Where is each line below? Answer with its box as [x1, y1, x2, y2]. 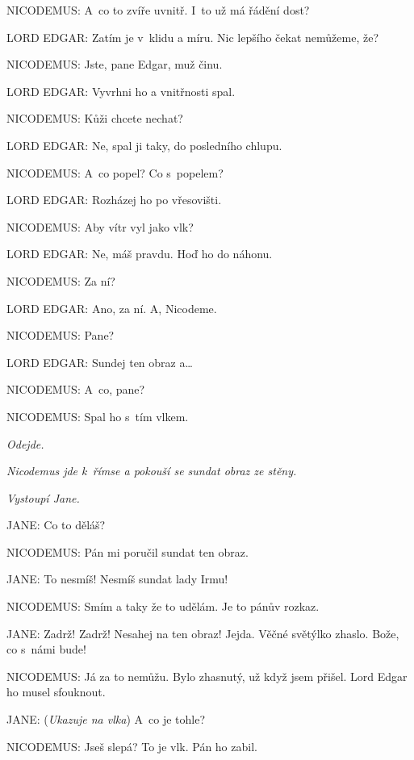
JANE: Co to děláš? [6, 516, 106, 533]
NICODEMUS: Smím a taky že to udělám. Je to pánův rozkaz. [6, 598, 320, 615]
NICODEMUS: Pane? [6, 327, 115, 344]
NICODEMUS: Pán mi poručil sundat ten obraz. [6, 543, 249, 560]
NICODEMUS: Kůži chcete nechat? [6, 110, 183, 127]
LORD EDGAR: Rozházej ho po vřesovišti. [6, 191, 222, 208]
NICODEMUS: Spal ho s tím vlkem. [6, 407, 189, 424]
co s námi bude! [6, 641, 86, 658]
